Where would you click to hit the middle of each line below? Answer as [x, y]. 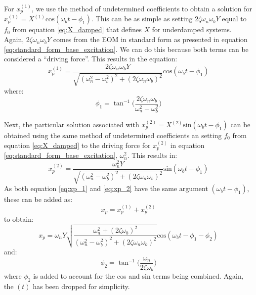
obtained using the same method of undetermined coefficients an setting [113, 135]
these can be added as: [38, 199]
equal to [234, 19]
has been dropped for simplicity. [81, 286]
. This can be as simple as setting [142, 19]
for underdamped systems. [192, 29]
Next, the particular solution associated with [72, 124]
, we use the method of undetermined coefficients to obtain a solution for [142, 8]
